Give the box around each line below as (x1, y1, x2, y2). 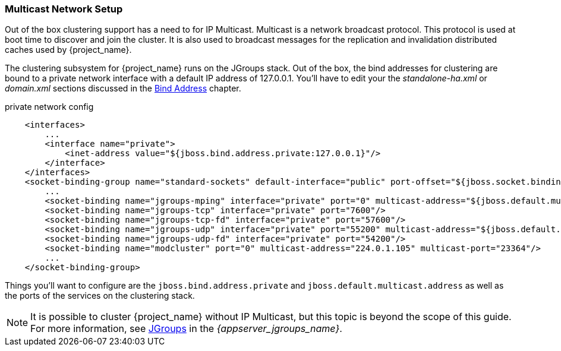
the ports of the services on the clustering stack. (5, 290, 195, 301)
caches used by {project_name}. (5, 45, 132, 55)
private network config (5, 102, 94, 112)
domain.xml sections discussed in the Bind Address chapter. (5, 83, 241, 94)
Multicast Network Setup (5, 3, 123, 15)
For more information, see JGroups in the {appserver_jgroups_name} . (30, 322, 342, 335)
